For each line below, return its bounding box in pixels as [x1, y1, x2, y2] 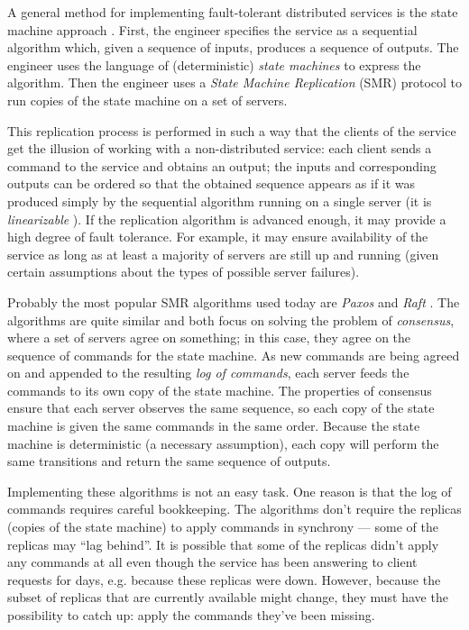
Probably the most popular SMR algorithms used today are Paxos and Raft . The [7, 292, 460, 311]
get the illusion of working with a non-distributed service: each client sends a [7, 139, 432, 158]
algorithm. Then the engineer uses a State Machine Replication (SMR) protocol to [7, 73, 462, 92]
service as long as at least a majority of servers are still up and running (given [7, 244, 439, 263]
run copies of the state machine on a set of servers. [7, 90, 288, 109]
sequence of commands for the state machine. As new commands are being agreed [7, 345, 460, 364]
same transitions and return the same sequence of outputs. [7, 452, 331, 470]
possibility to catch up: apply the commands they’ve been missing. [7, 606, 375, 624]
